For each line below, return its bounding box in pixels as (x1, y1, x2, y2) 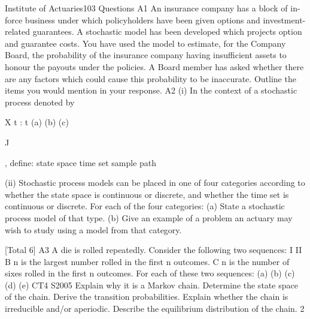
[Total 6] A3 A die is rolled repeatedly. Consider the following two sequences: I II (5, 243, 302, 256)
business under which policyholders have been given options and (25, 13, 260, 26)
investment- (263, 13, 306, 26)
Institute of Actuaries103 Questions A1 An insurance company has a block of (5, 2, 288, 14)
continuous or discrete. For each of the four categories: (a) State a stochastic (5, 200, 285, 212)
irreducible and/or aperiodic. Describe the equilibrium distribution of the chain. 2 (5, 302, 305, 315)
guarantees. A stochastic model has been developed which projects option (32, 25, 302, 38)
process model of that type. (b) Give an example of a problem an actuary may (5, 211, 293, 224)
